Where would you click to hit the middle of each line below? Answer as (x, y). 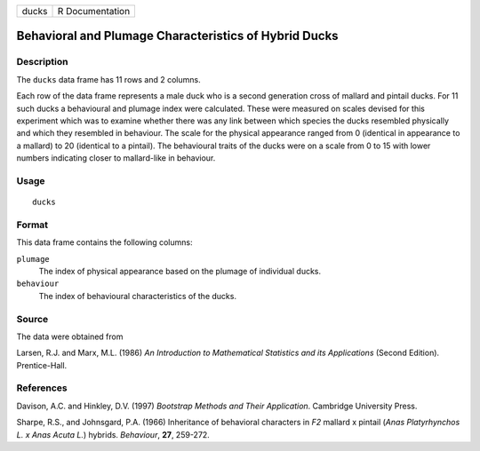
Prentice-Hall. (42, 365)
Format (32, 225)
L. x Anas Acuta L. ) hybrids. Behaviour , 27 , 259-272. (113, 434)
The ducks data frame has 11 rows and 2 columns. (108, 79)
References (42, 388)
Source (32, 319)
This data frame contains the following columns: (104, 242)
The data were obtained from (70, 336)
